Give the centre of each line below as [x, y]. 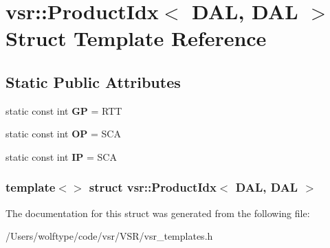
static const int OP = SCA [63, 134]
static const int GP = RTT [64, 110]
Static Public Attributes [93, 81]
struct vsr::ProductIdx [153, 187]
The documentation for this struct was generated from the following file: [158, 213]
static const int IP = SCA [61, 156]
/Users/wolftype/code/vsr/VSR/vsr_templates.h [109, 236]
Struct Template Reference [136, 38]
